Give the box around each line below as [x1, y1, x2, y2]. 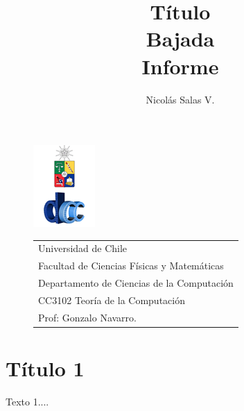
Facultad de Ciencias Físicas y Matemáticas [38, 258, 224, 273]
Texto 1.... [6, 394, 49, 409]
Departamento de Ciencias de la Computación [38, 276, 234, 290]
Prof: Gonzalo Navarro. [38, 310, 137, 324]
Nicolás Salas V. [146, 92, 215, 106]
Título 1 [6, 354, 85, 383]
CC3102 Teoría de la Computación [38, 292, 185, 307]
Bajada [146, 24, 215, 53]
